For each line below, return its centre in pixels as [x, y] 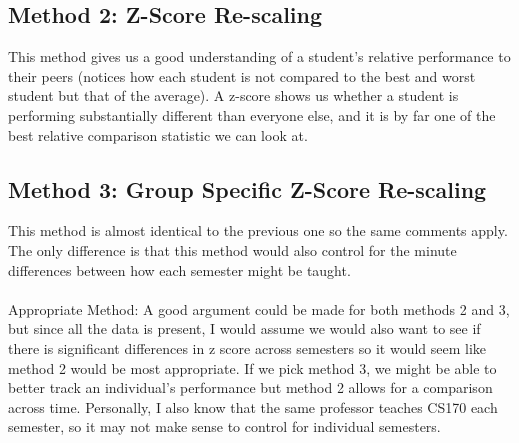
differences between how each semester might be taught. [179, 269]
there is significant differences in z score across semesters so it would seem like [247, 347]
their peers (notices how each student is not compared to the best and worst [242, 75]
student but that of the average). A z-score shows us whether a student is [233, 95]
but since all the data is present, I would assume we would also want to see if [244, 328]
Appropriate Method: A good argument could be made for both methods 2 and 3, [259, 308]
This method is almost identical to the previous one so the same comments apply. [258, 230]
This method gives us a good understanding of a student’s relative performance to [259, 56]
